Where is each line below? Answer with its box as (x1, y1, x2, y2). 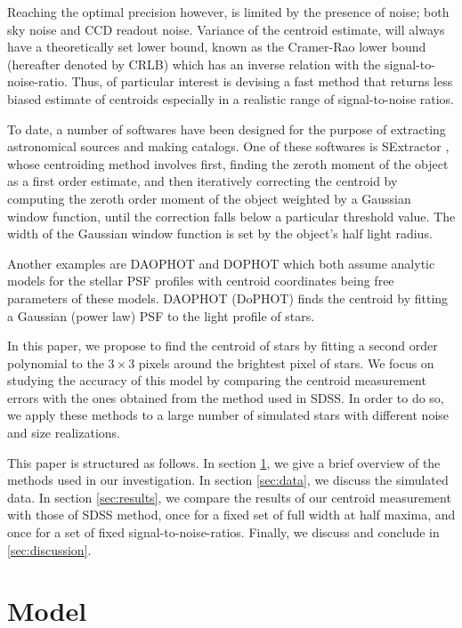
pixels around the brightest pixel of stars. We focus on (138, 353, 434, 372)
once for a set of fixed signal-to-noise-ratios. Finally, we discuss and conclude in (7, 523, 440, 542)
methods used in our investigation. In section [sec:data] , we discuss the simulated (7, 471, 449, 489)
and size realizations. (7, 423, 120, 442)
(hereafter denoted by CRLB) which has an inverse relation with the (7, 54, 381, 73)
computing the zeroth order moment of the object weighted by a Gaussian (7, 189, 411, 207)
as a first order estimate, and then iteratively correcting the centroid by (7, 172, 398, 190)
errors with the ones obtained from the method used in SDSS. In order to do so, (7, 388, 444, 407)
